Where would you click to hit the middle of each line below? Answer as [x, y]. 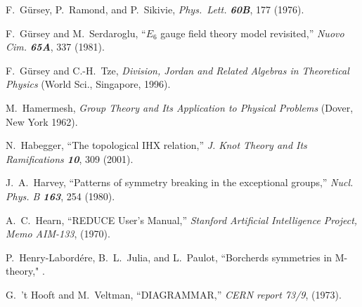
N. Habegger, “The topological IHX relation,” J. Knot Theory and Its [156, 145]
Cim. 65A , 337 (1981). [55, 47]
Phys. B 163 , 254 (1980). [60, 196]
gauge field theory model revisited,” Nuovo [252, 33]
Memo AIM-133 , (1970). [58, 234]
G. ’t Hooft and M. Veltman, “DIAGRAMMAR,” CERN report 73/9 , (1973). [174, 294]
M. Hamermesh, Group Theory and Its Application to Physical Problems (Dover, [180, 107]
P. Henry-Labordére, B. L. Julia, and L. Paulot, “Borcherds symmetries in [169, 257]
